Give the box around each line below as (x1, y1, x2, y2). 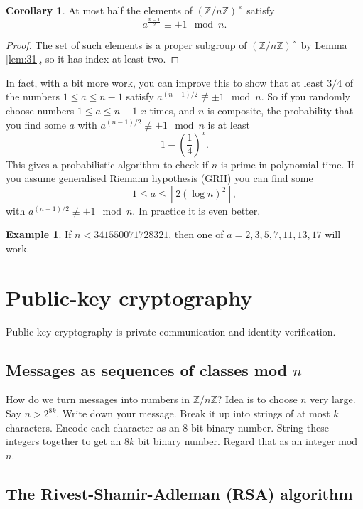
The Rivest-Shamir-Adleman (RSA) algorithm (6, 482, 353, 504)
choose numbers (6, 102, 75, 117)
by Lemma (300, 37, 347, 52)
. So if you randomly (261, 89, 350, 104)
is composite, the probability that (207, 102, 354, 117)
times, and (149, 102, 195, 117)
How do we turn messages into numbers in (6, 392, 190, 407)
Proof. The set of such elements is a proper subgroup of (6, 37, 247, 52)
